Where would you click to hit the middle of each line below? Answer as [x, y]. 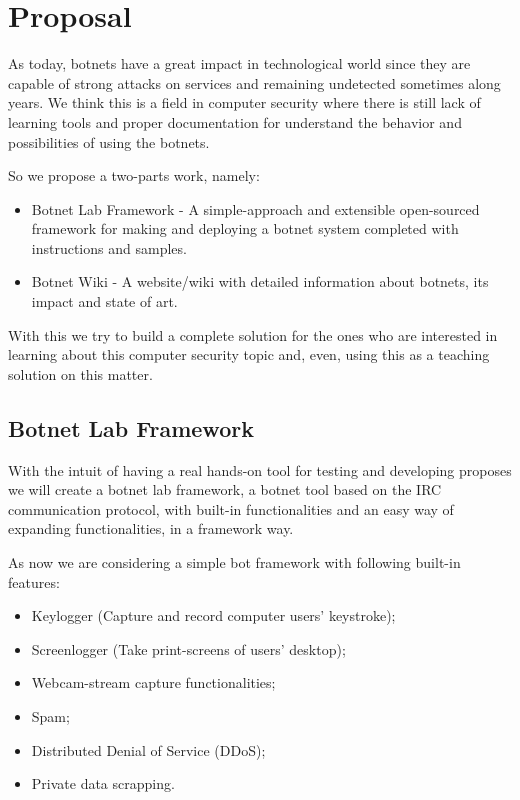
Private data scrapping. [103, 783]
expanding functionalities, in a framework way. [151, 528]
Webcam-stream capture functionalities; [153, 682]
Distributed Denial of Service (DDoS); [148, 749]
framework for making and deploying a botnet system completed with [245, 228]
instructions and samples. [109, 247]
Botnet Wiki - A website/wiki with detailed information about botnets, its [260, 281]
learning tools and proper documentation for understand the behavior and [235, 121]
